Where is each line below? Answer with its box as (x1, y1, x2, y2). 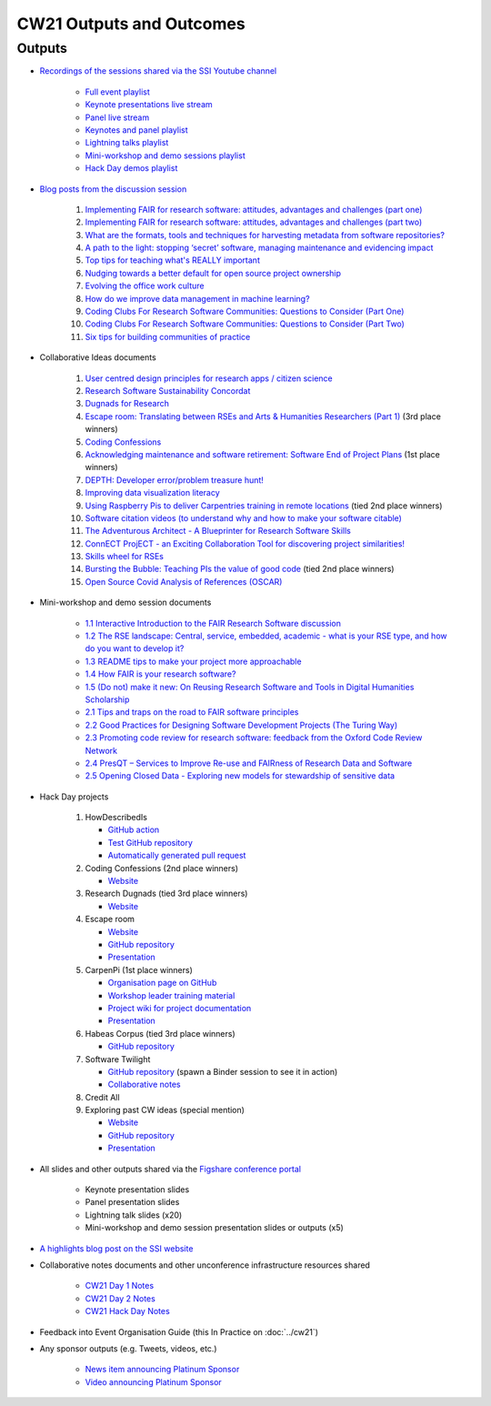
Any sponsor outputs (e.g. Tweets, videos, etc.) (39, 1342, 217, 1354)
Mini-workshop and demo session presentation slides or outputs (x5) (85, 1222, 345, 1233)
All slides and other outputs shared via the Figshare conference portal (39, 1163, 302, 1174)
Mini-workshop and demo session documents (39, 597, 212, 608)
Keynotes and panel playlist (85, 124, 188, 136)
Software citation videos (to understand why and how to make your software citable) (85, 512, 402, 523)
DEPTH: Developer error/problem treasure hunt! (85, 474, 264, 486)
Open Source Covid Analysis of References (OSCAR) (85, 576, 283, 587)
